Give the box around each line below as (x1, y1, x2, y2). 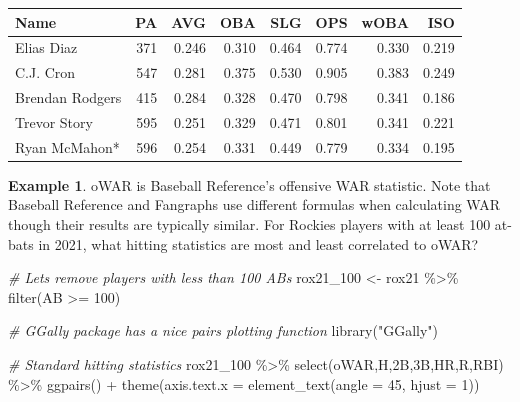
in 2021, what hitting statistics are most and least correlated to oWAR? (38, 233, 479, 254)
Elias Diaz (15, 37, 78, 58)
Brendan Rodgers (15, 87, 122, 108)
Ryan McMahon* (15, 136, 120, 157)
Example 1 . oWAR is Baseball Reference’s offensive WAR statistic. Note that (8, 174, 491, 195)
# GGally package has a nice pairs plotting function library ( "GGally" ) (8, 320, 439, 341)
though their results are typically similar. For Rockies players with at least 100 (8, 214, 491, 234)
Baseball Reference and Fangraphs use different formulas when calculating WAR (8, 194, 501, 215)
